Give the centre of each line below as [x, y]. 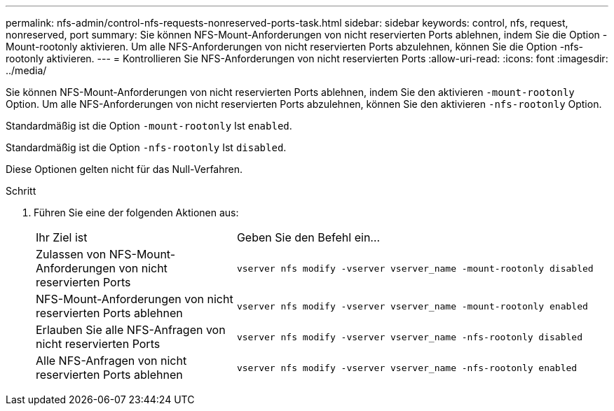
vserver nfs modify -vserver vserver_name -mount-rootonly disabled [415, 268]
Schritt [21, 191]
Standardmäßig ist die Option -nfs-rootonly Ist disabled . [146, 147]
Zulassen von [71, 254]
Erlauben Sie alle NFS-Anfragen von [131, 330]
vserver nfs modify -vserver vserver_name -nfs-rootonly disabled [409, 337]
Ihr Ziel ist [62, 237]
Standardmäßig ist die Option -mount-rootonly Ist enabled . [149, 126]
